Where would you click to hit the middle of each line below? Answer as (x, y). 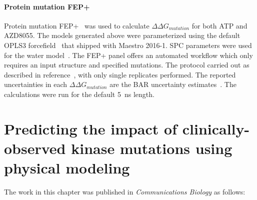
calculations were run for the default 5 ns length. (79, 94)
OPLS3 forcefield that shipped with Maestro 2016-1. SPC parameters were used (128, 45)
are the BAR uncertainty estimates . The (173, 84)
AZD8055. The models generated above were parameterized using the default (122, 35)
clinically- (216, 128)
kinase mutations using (152, 148)
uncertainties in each (36, 84)
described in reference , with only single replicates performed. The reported (120, 74)
